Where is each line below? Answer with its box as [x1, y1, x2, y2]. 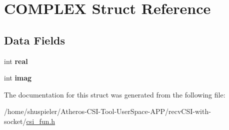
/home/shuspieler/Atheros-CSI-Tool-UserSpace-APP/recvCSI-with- [4, 106, 211, 116]
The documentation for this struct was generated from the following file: [4, 89, 225, 99]
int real [4, 55, 28, 66]
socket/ [4, 115, 26, 126]
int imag [4, 72, 32, 83]
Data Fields [4, 32, 65, 47]
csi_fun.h [26, 115, 55, 126]
